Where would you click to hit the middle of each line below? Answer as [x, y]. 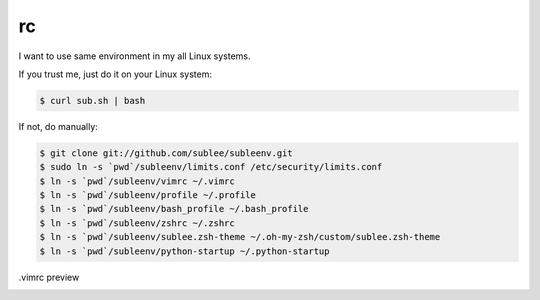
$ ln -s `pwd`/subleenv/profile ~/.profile [148, 195]
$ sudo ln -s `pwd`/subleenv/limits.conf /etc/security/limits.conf [211, 167]
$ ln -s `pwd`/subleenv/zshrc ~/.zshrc [137, 223]
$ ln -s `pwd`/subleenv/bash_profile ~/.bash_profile [174, 209]
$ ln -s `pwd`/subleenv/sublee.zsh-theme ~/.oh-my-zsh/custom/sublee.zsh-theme [240, 237]
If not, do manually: [58, 126]
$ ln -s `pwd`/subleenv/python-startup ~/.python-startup [184, 251]
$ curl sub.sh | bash [92, 100]
